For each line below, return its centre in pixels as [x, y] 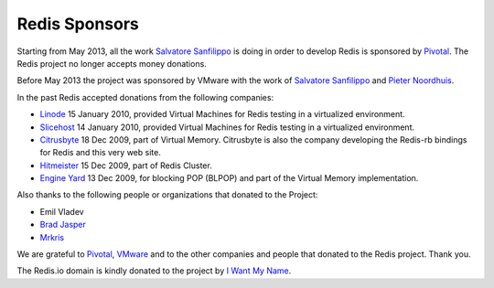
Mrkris [52, 237]
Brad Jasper [63, 225]
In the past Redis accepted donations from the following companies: [145, 97]
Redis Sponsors [78, 24]
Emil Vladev [62, 211]
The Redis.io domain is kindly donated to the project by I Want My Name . [154, 271]
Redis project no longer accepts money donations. [112, 63]
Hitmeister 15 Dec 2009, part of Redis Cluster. [126, 165]
